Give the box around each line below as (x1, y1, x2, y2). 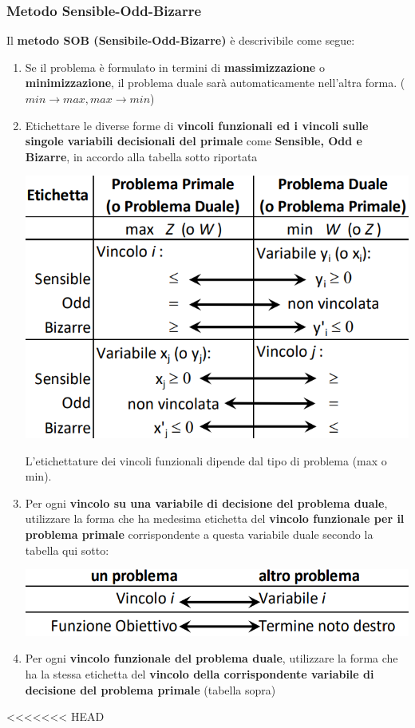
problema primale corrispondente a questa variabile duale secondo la (25, 526, 373, 543)
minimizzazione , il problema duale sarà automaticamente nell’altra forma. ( (25, 74, 405, 91)
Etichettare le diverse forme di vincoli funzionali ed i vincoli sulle (25, 117, 369, 133)
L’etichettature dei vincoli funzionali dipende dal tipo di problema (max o (25, 452, 387, 469)
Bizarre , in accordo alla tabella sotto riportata (25, 148, 258, 164)
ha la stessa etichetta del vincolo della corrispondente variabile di (25, 666, 374, 682)
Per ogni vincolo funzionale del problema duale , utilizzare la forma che (25, 650, 398, 667)
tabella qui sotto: (25, 541, 109, 558)
